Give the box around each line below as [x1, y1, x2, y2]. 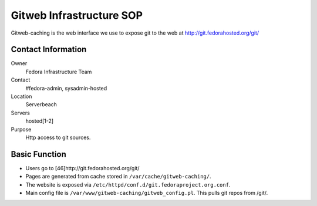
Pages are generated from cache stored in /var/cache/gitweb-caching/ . [25, 173, 211, 180]
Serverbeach [25, 101, 57, 108]
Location [11, 93, 32, 100]
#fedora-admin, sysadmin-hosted [25, 85, 107, 92]
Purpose [11, 126, 32, 133]
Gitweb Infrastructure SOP [11, 9, 143, 22]
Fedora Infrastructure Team [25, 68, 92, 75]
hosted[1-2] [25, 117, 54, 124]
